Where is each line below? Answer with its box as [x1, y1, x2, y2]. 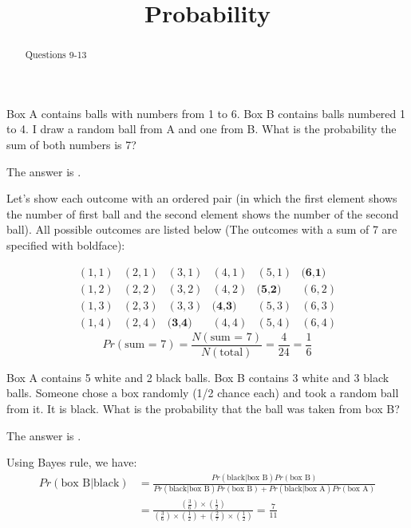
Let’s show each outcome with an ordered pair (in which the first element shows [6, 190, 397, 207]
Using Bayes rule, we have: [6, 454, 137, 471]
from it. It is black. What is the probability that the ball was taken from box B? [6, 400, 400, 416]
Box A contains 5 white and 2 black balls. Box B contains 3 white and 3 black [6, 368, 389, 385]
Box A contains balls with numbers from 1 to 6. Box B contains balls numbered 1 [6, 104, 405, 121]
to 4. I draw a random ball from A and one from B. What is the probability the [6, 120, 397, 137]
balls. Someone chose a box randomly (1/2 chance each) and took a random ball [6, 384, 399, 401]
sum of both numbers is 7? [6, 136, 136, 153]
